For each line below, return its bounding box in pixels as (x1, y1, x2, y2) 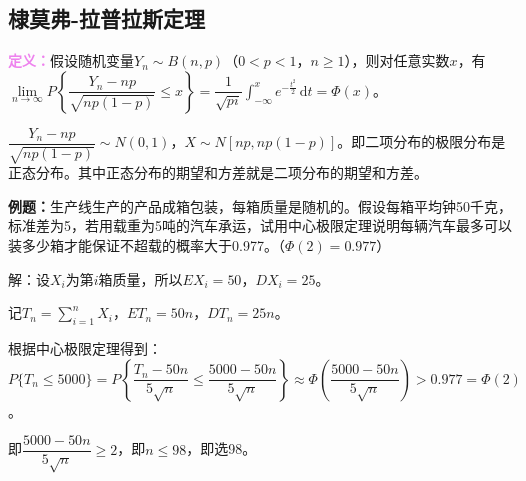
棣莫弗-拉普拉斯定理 (8, 3, 206, 34)
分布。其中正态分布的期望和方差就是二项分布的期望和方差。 (35, 162, 428, 183)
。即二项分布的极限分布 (337, 131, 492, 152)
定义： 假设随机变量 (8, 50, 134, 71)
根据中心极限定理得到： (8, 338, 162, 359)
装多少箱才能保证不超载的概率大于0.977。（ (8, 235, 285, 256)
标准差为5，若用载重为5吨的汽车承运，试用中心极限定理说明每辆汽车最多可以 (8, 215, 512, 236)
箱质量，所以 (98, 268, 183, 289)
